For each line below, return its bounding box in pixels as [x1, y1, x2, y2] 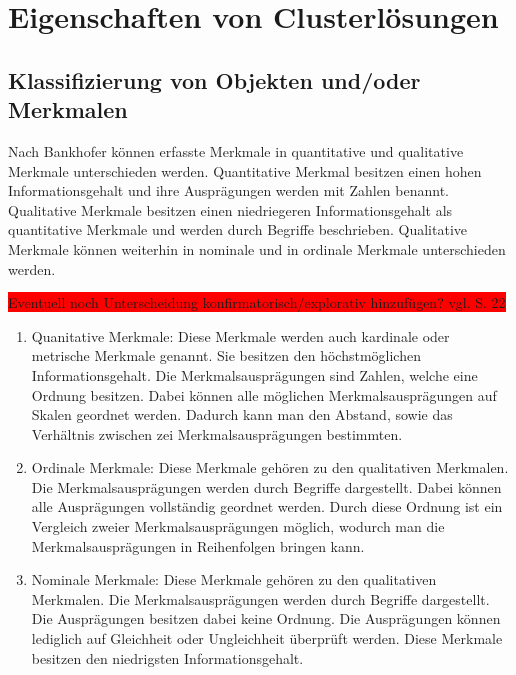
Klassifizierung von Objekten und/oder [8, 64, 421, 95]
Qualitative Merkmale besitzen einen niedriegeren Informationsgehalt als [8, 199, 453, 220]
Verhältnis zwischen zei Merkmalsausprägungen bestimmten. [31, 423, 403, 444]
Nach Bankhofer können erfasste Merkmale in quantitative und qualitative [8, 140, 464, 161]
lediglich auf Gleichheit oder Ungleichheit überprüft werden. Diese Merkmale [31, 628, 503, 649]
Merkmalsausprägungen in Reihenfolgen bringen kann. [31, 535, 365, 556]
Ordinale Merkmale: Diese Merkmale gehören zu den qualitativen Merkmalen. [31, 457, 509, 478]
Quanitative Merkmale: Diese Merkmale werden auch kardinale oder [31, 325, 450, 346]
